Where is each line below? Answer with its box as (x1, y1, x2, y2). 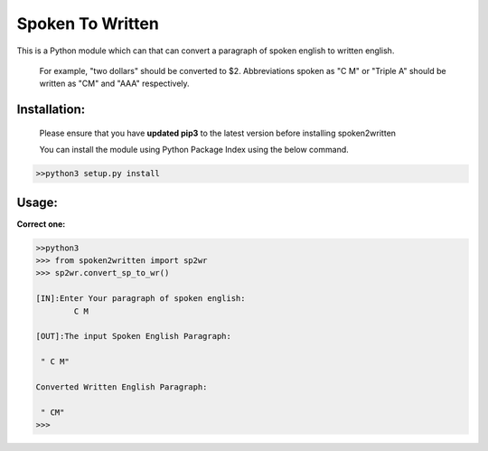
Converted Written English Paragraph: (35, 381, 208, 392)
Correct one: (16, 218, 66, 230)
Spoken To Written (16, 14, 160, 33)
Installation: (16, 102, 86, 117)
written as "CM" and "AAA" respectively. (39, 78, 190, 89)
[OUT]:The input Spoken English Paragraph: (35, 331, 232, 342)
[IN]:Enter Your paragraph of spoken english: (35, 294, 246, 304)
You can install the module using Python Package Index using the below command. (39, 145, 350, 155)
